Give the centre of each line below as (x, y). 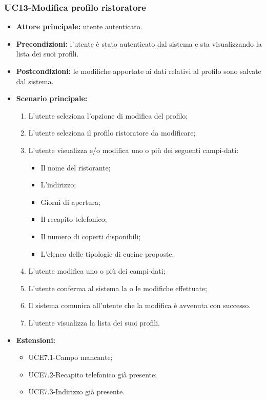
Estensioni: (36, 340)
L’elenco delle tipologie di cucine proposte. (107, 253)
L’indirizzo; (58, 185)
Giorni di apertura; (70, 202)
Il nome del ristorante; (76, 167)
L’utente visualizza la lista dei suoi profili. (94, 322)
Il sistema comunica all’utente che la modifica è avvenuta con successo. (140, 305)
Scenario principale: (52, 98)
